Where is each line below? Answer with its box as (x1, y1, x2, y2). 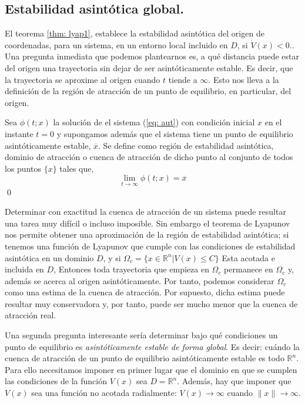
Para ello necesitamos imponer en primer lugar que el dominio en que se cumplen (5, 363, 297, 375)
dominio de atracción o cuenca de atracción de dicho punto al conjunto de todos (5, 151, 293, 163)
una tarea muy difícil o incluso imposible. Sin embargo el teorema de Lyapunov (5, 217, 290, 229)
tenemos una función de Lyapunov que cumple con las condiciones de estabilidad (5, 239, 296, 252)
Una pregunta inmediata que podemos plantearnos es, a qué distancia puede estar (5, 50, 300, 62)
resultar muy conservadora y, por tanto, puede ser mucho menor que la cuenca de (5, 297, 298, 309)
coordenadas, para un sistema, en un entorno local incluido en (5, 38, 228, 51)
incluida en (5, 263, 44, 275)
